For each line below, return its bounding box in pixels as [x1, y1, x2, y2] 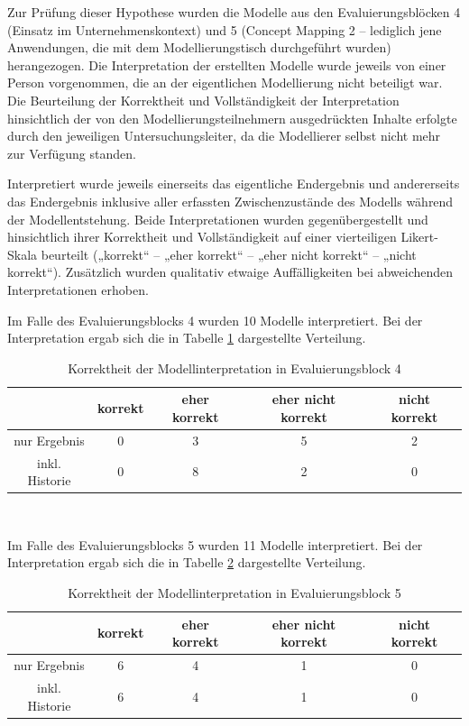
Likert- [400, 227, 438, 246]
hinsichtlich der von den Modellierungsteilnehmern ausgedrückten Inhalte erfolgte [7, 108, 457, 127]
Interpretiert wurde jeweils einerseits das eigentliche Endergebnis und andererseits [7, 174, 460, 193]
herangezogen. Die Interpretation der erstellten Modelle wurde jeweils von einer [7, 55, 446, 74]
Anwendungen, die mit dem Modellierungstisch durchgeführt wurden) [7, 38, 391, 57]
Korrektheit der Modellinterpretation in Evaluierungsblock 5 [68, 584, 401, 602]
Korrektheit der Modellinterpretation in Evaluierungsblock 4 [68, 358, 401, 377]
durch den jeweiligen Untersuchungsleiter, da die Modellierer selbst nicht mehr [7, 126, 441, 145]
